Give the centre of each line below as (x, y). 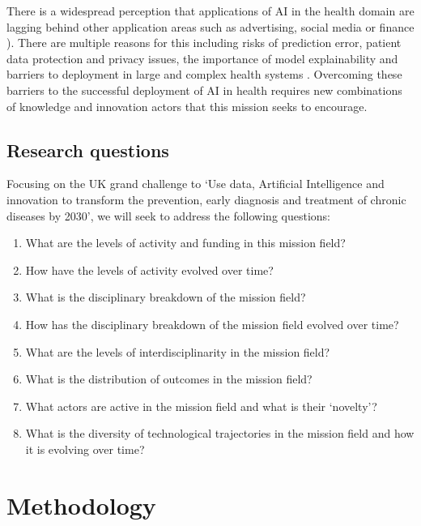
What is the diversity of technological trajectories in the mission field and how (220, 433)
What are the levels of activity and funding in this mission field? (185, 243)
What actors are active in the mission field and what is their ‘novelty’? (201, 406)
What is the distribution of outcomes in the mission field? (169, 379)
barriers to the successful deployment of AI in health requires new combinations (204, 90)
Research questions (88, 150)
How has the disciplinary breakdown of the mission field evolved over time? (212, 324)
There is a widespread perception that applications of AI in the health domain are (210, 11)
